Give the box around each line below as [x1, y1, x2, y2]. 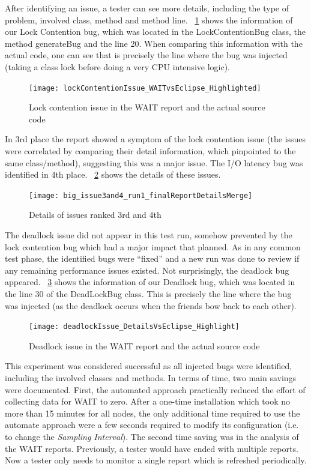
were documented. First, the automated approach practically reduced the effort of [5, 383, 306, 396]
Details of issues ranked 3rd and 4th [29, 208, 162, 221]
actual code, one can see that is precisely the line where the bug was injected [5, 49, 288, 61]
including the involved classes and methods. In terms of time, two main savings [5, 372, 297, 384]
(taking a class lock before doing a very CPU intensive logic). [5, 60, 230, 73]
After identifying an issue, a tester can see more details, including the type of [5, 2, 289, 14]
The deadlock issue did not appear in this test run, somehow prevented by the [5, 229, 292, 241]
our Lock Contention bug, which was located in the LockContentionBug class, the [5, 25, 306, 38]
